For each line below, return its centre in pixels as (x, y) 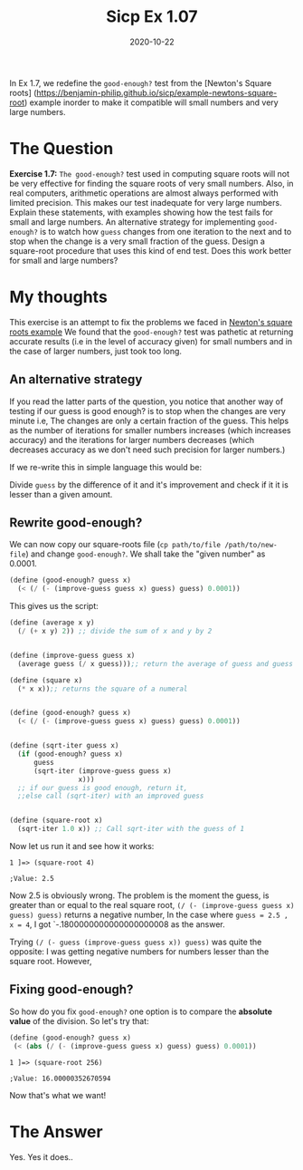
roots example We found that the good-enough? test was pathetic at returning (151, 332)
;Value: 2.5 (32, 879)
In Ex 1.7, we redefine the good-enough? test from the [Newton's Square (141, 82)
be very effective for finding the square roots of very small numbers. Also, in (151, 183)
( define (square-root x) (56, 821)
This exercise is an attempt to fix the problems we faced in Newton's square (151, 322)
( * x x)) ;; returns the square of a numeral (103, 689)
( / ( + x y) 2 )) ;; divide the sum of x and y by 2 (115, 632)
